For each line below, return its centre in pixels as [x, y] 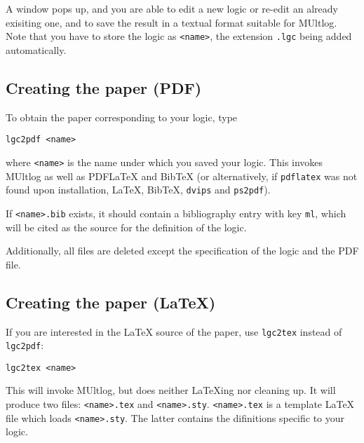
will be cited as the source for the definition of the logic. [126, 227]
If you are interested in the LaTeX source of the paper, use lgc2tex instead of [174, 331]
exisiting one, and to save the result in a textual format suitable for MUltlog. [171, 22]
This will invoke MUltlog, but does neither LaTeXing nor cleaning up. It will [171, 390]
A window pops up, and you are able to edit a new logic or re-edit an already [172, 8]
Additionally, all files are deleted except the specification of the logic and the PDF [182, 251]
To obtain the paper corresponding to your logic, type [122, 117]
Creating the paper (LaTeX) [111, 302]
